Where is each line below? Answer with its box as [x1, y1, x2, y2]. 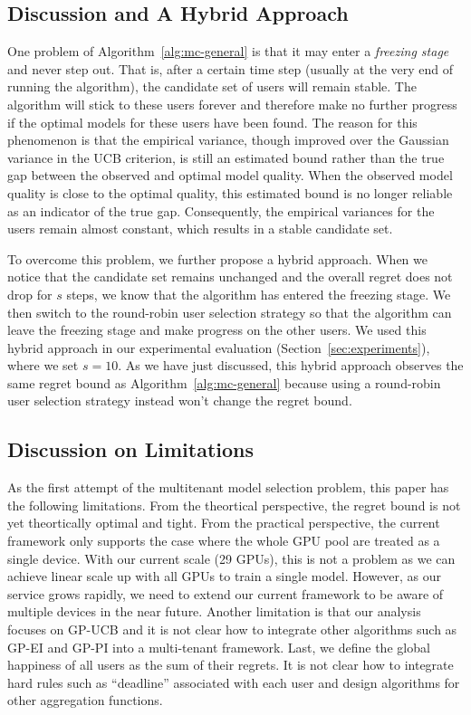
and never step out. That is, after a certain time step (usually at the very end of [7, 59, 454, 78]
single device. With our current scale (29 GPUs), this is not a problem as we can [7, 548, 456, 567]
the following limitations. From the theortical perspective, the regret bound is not [7, 495, 461, 514]
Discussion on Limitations [7, 435, 255, 463]
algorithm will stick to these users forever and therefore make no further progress [7, 94, 457, 113]
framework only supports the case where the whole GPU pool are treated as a [7, 531, 440, 550]
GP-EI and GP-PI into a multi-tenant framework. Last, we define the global [7, 637, 430, 656]
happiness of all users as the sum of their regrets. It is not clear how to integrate [7, 655, 454, 674]
